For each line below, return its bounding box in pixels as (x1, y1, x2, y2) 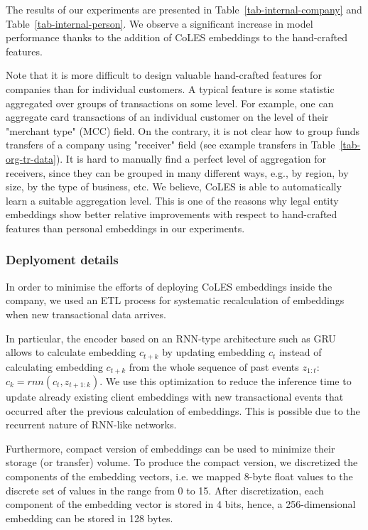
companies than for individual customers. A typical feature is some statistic (6, 81, 335, 96)
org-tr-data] (6, 151, 56, 166)
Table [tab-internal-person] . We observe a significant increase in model (6, 16, 313, 31)
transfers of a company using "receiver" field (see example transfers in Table (6, 137, 335, 152)
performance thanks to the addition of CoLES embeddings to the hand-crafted (6, 30, 347, 45)
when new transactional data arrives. (6, 306, 166, 321)
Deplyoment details (6, 251, 119, 269)
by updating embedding (162, 345, 266, 359)
